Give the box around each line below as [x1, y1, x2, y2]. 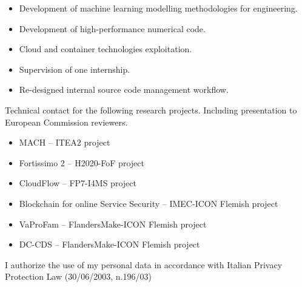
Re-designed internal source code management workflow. [19, 83, 229, 96]
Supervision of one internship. [19, 62, 130, 75]
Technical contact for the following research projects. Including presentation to [5, 103, 297, 116]
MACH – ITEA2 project [19, 136, 110, 149]
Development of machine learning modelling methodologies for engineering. [19, 2, 298, 14]
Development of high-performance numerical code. [19, 22, 206, 35]
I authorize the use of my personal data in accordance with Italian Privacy [5, 258, 283, 271]
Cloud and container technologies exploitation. [19, 42, 192, 55]
